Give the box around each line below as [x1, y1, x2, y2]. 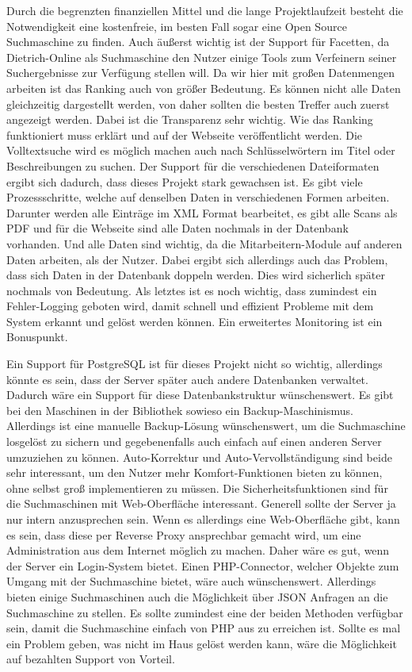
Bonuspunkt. [6, 328, 68, 345]
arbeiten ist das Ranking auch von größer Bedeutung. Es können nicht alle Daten [6, 79, 401, 96]
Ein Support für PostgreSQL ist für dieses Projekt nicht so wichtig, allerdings [6, 355, 383, 372]
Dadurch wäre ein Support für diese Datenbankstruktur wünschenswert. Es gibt [6, 386, 394, 403]
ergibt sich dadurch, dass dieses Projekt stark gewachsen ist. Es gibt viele [6, 173, 363, 190]
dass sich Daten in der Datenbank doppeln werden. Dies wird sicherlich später [6, 267, 386, 283]
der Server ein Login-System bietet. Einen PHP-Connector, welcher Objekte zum [6, 557, 399, 574]
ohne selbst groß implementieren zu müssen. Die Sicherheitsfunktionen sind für [6, 479, 388, 496]
